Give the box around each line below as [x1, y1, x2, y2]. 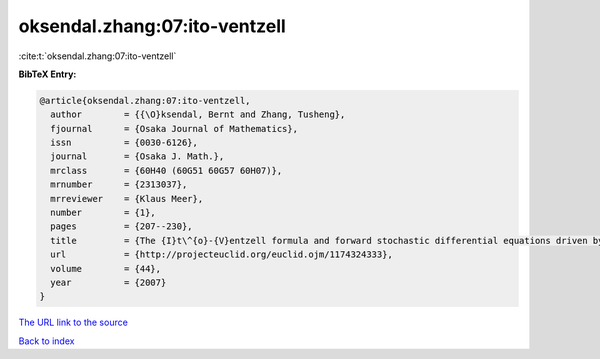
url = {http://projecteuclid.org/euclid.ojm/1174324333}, [50, 249, 394, 260]
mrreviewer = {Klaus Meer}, [50, 193, 204, 204]
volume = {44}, [50, 263, 162, 274]
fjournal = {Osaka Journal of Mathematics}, [50, 123, 299, 134]
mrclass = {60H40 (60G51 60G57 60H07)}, [50, 165, 283, 176]
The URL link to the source [18, 316, 129, 329]
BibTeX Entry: [18, 68, 77, 80]
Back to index [18, 335, 75, 347]
